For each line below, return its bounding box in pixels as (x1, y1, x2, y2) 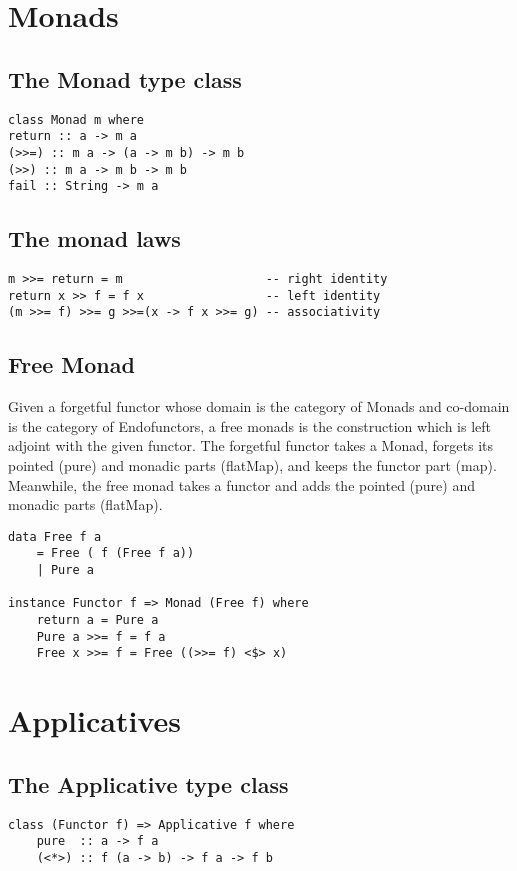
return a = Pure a (36, 613, 159, 628)
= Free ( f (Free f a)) (36, 546, 195, 561)
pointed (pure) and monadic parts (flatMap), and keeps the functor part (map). (8, 455, 497, 476)
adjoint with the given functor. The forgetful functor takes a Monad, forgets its (8, 435, 493, 456)
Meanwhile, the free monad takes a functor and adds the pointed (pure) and (8, 474, 475, 495)
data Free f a (8, 529, 102, 544)
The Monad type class (8, 63, 242, 94)
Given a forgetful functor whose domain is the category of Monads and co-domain (8, 396, 510, 417)
